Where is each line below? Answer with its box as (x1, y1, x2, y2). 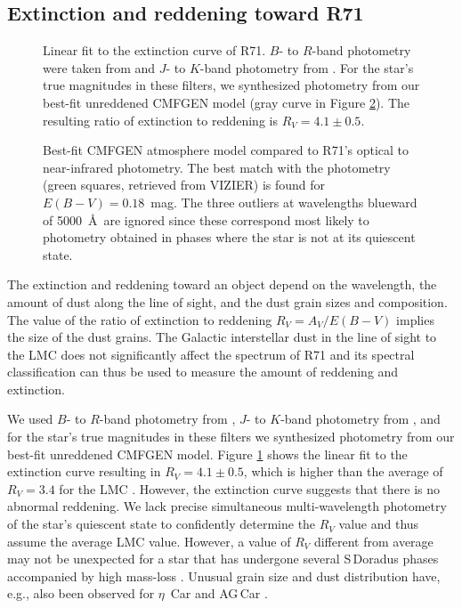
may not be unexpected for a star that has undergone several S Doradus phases (7, 549, 439, 568)
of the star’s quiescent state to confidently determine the (7, 515, 316, 533)
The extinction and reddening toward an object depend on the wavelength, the (7, 275, 437, 294)
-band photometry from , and (280, 409, 441, 428)
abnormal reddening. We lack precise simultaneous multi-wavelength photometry (7, 497, 447, 515)
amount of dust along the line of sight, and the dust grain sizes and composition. (7, 292, 448, 311)
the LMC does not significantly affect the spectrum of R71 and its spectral (7, 345, 415, 363)
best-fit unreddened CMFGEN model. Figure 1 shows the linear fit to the (7, 444, 408, 463)
